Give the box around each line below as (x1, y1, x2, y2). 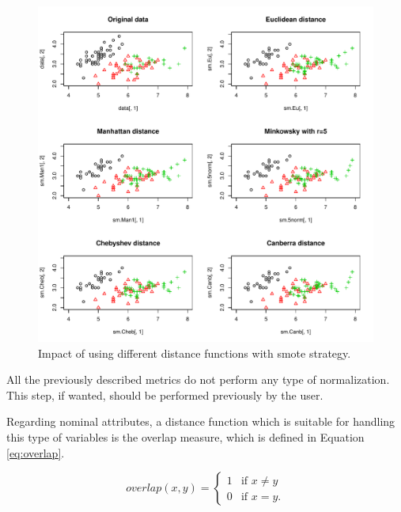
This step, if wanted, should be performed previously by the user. (6, 386, 323, 403)
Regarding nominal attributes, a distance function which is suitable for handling (6, 413, 395, 430)
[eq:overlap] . (6, 444, 65, 461)
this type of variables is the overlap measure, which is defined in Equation (6, 428, 365, 445)
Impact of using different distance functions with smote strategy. (38, 344, 351, 361)
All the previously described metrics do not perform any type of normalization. (6, 371, 390, 388)
